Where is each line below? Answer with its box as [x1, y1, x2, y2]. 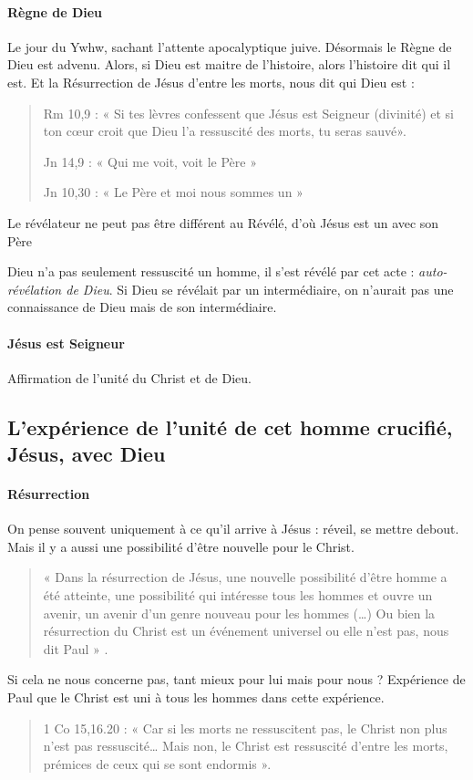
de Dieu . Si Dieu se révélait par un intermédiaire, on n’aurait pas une [66, 279, 454, 298]
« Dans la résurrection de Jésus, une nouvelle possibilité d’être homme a [43, 567, 447, 587]
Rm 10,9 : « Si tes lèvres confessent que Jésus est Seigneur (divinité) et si [43, 103, 454, 122]
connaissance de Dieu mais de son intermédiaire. [7, 297, 277, 317]
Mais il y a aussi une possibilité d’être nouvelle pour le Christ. [7, 536, 355, 556]
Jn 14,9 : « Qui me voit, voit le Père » [43, 151, 257, 171]
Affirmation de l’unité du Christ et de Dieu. [7, 368, 252, 387]
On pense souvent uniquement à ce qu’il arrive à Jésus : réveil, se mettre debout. [7, 519, 459, 538]
